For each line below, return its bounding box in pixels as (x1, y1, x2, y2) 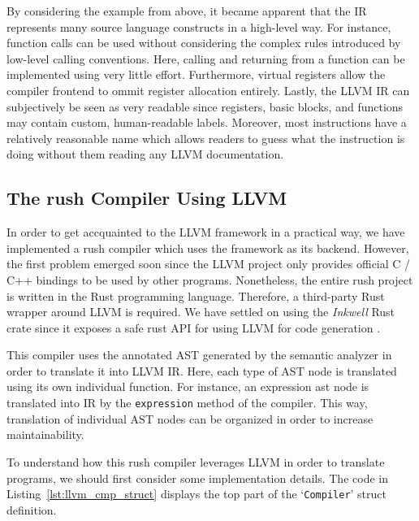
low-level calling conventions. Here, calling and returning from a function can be (6, 50, 405, 67)
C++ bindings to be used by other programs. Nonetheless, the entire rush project (6, 271, 413, 288)
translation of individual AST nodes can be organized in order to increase (6, 410, 374, 427)
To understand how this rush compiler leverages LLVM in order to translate (6, 453, 385, 470)
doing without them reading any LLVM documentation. (6, 145, 284, 163)
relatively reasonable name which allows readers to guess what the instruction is (6, 129, 405, 146)
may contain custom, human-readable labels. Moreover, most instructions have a (6, 114, 407, 131)
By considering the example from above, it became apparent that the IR (6, 2, 367, 19)
